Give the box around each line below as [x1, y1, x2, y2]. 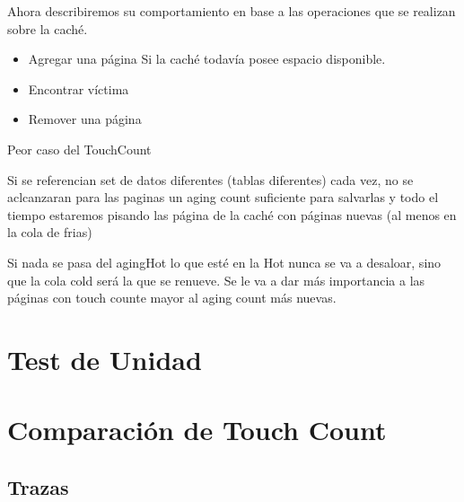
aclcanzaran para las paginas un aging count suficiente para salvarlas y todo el [7, 188, 439, 207]
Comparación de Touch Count [7, 411, 387, 448]
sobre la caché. [7, 19, 88, 38]
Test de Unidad [7, 340, 202, 377]
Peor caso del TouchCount [7, 139, 152, 158]
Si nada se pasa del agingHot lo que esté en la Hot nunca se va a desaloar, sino [7, 252, 442, 271]
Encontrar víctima [28, 79, 129, 98]
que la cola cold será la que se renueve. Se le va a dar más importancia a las [7, 270, 425, 289]
